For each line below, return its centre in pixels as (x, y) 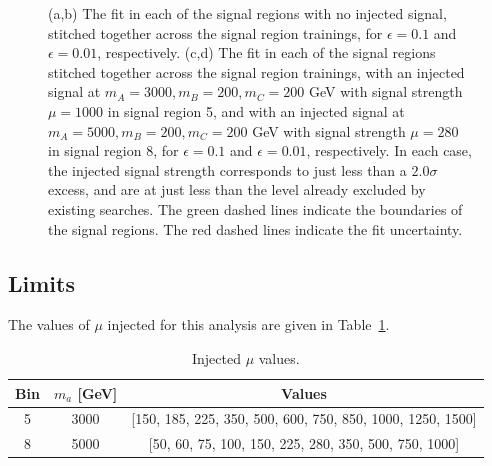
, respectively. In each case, (389, 150)
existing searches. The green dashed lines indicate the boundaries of (255, 208)
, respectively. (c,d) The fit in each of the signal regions (266, 52)
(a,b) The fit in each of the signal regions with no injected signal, (247, 13)
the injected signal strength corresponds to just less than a (227, 169)
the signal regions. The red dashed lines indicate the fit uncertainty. (255, 228)
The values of (49, 324)
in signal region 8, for (113, 150)
